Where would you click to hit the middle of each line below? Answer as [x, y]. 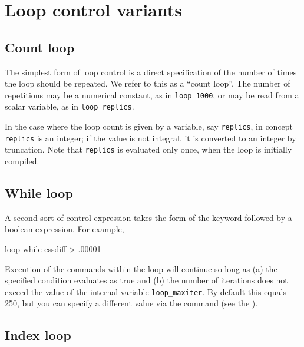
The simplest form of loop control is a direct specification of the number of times [151, 72]
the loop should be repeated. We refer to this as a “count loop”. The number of [148, 83]
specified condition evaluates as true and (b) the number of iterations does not [146, 280]
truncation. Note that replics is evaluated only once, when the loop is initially [148, 149]
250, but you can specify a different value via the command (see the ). [131, 303]
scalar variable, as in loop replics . [70, 106]
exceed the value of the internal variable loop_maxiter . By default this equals [146, 291]
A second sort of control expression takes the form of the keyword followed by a [148, 217]
